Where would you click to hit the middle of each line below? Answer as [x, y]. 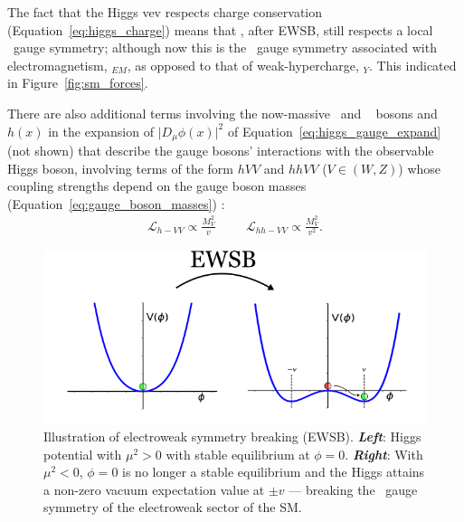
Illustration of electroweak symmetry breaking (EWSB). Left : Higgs [232, 437]
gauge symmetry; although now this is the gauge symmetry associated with [225, 47]
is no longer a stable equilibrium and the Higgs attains [274, 472]
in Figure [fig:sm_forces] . [78, 83]
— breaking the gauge [353, 489]
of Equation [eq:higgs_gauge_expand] [334, 131]
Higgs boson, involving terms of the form [120, 168]
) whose [420, 168]
